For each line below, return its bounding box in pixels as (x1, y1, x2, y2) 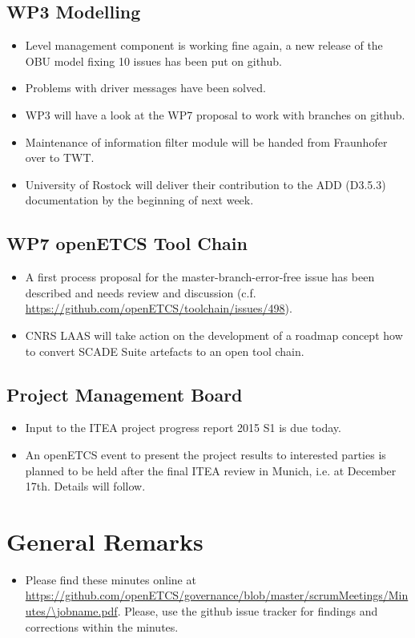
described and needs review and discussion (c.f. (25, 284, 256, 301)
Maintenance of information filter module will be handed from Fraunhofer (25, 133, 388, 150)
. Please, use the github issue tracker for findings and (117, 603, 378, 620)
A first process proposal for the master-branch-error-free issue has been (25, 269, 375, 285)
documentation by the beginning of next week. (25, 192, 254, 208)
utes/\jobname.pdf (25, 603, 118, 620)
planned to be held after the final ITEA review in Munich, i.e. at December (25, 462, 397, 478)
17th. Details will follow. (25, 478, 146, 495)
